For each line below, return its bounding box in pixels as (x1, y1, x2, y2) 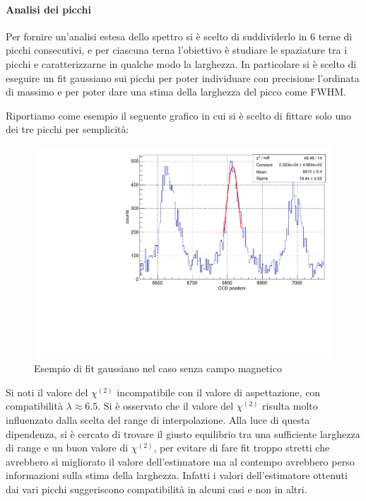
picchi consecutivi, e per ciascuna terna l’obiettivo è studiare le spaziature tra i (6, 42, 348, 57)
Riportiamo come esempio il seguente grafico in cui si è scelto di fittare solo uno (6, 108, 352, 122)
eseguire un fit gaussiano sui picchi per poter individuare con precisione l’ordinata (6, 70, 360, 85)
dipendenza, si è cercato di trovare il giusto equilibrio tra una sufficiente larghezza (6, 426, 360, 441)
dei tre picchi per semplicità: (6, 122, 129, 137)
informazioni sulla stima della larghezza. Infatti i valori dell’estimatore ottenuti (6, 468, 348, 483)
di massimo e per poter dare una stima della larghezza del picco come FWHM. (6, 84, 346, 99)
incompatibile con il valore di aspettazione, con (117, 384, 321, 399)
